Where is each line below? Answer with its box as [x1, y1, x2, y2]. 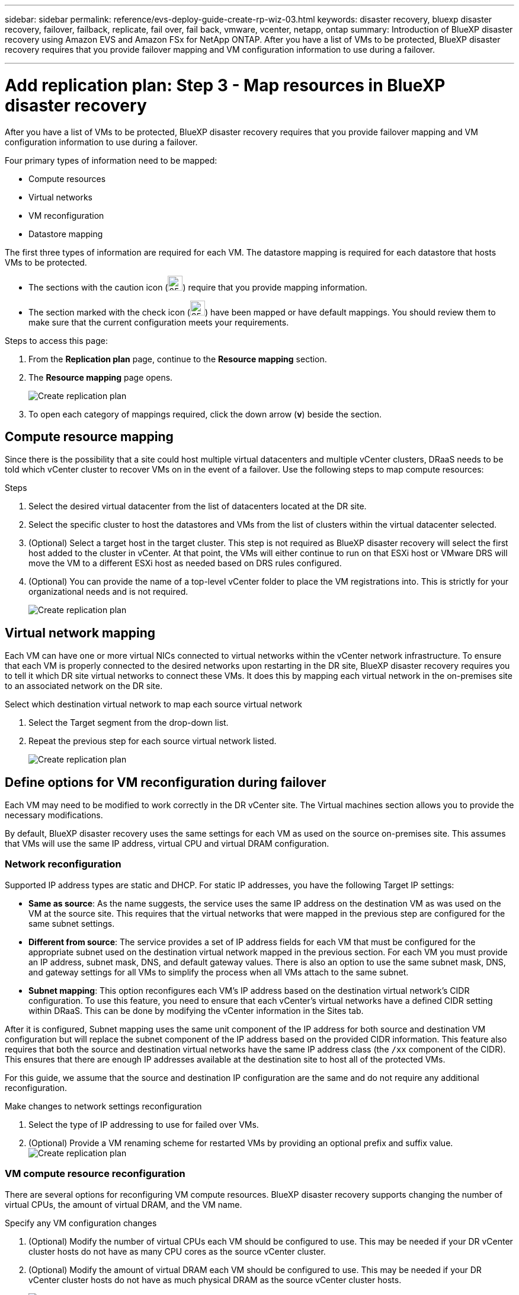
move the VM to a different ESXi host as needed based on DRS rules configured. [28, 558, 342, 569]
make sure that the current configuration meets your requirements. [28, 317, 289, 327]
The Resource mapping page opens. [28, 372, 173, 382]
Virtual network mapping [5, 625, 155, 640]
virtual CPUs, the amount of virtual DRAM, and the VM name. [5, 1199, 242, 1210]
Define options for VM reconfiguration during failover [5, 774, 326, 790]
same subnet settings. [28, 918, 115, 929]
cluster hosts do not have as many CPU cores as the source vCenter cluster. [28, 1246, 326, 1256]
